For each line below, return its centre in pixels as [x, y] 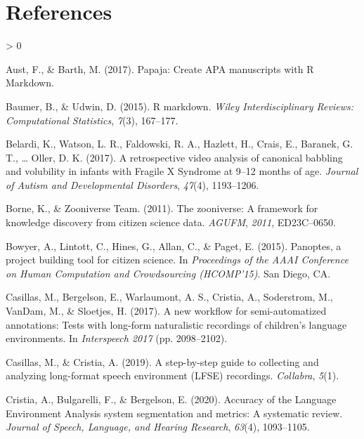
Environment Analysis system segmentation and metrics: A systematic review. [174, 413]
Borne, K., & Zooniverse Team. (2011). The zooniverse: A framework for [162, 208]
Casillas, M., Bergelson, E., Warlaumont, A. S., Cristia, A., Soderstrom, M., [169, 297]
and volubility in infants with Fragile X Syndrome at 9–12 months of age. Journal [182, 171]
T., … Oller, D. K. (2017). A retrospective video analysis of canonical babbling [174, 157]
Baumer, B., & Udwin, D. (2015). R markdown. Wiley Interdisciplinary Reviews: [180, 106]
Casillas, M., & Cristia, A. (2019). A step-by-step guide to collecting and [162, 361]
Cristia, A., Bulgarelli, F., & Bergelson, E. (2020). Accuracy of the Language [171, 399]
